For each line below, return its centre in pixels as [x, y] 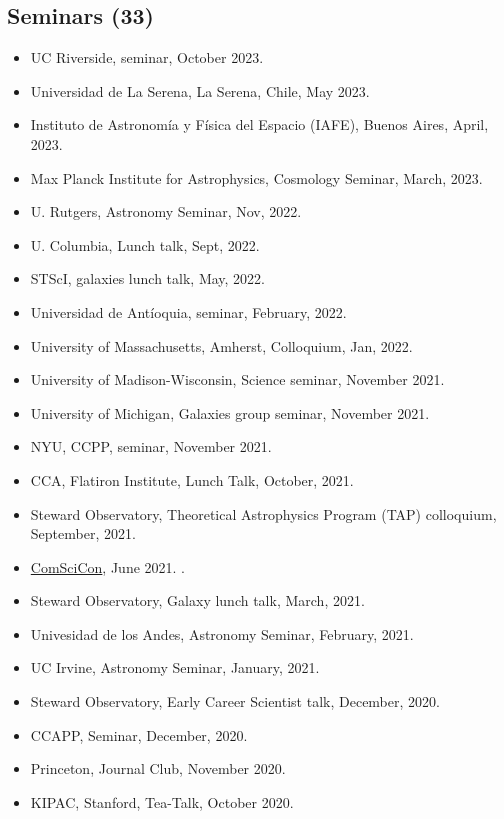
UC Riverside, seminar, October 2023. [147, 57]
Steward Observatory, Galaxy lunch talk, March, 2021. [197, 600]
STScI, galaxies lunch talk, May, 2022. [148, 278]
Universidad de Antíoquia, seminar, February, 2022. [188, 311]
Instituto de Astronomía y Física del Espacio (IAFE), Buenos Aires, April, [259, 124]
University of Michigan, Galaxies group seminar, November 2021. [230, 412]
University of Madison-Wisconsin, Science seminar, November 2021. [237, 379]
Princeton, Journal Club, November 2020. [158, 768]
